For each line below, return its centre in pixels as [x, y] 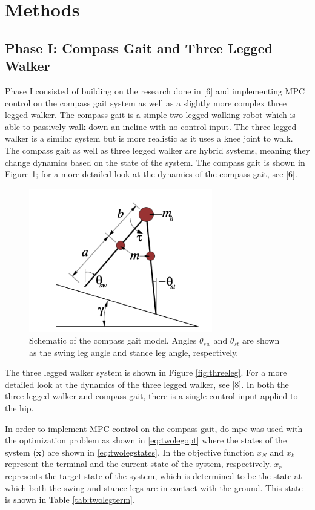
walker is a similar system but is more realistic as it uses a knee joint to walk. [149, 138]
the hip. [19, 408]
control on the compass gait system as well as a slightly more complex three [146, 103]
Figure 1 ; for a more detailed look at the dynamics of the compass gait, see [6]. [151, 174]
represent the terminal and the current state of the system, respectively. [138, 464]
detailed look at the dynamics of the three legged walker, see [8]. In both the [147, 384]
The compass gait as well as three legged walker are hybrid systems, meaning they [157, 150]
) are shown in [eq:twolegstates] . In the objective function [148, 452]
